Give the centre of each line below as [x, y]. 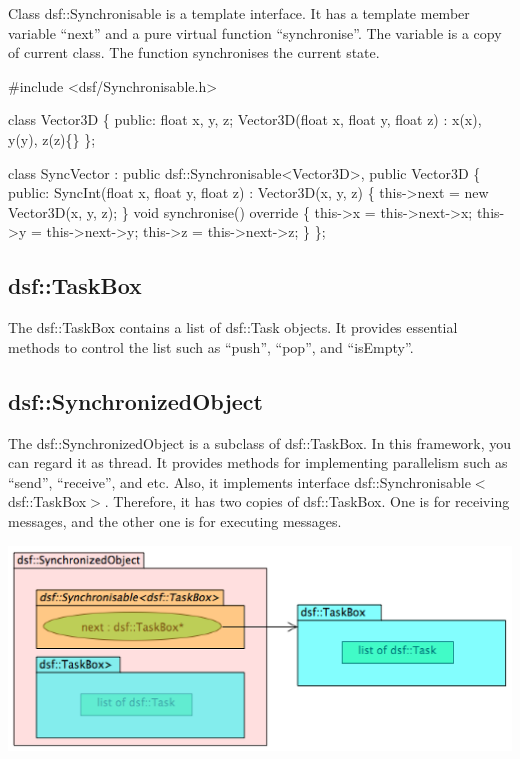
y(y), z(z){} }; [52, 138]
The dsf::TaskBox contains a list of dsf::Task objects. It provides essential [233, 327]
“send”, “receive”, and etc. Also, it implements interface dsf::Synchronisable [239, 481]
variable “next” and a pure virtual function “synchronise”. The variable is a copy [255, 32]
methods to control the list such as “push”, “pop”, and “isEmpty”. [211, 346]
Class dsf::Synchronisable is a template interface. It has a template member [239, 13]
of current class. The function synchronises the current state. [194, 52]
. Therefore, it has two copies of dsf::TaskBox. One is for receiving [307, 501]
